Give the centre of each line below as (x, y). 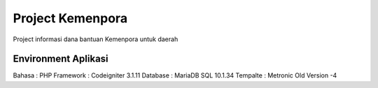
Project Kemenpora (70, 18)
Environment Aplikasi (61, 59)
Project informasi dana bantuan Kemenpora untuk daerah (96, 39)
